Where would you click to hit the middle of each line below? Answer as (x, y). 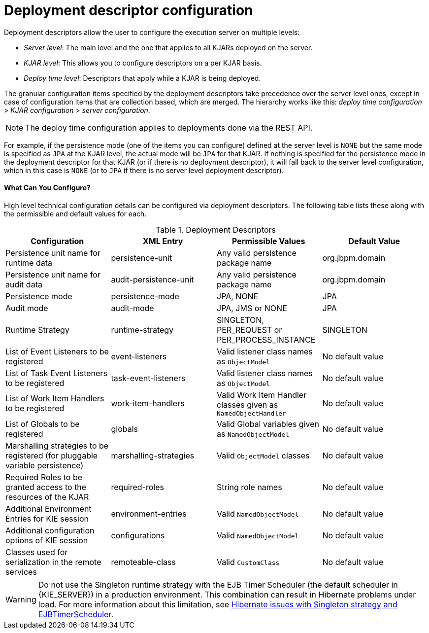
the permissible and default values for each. (75, 213)
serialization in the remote (53, 562)
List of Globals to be (43, 424)
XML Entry (163, 241)
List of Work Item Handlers (55, 399)
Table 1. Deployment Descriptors (216, 229)
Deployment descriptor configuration (129, 10)
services (21, 572)
